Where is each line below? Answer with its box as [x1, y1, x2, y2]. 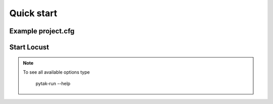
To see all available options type [23, 69, 90, 75]
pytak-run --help [35, 81, 71, 87]
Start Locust [9, 43, 49, 51]
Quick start [9, 8, 58, 19]
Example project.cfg [9, 27, 75, 35]
